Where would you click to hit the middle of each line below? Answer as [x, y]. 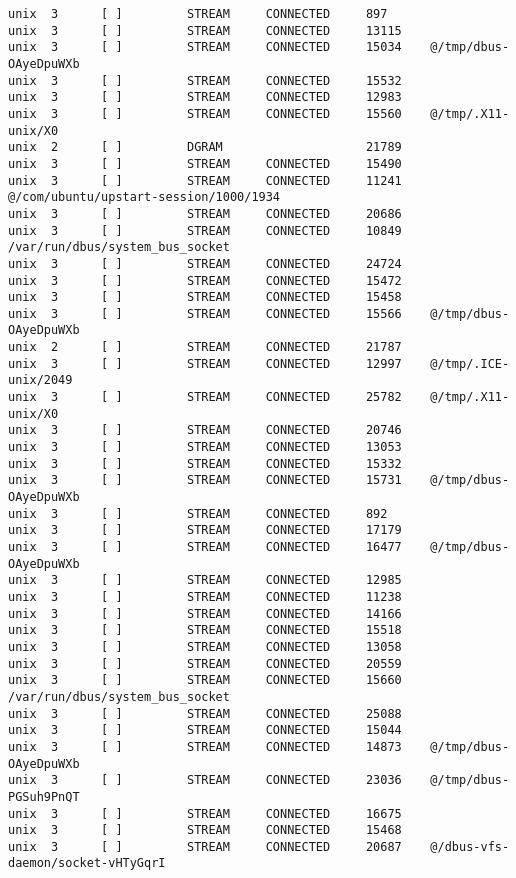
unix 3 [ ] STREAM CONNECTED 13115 [205, 30]
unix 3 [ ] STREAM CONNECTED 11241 [205, 180]
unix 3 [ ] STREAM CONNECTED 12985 [205, 580]
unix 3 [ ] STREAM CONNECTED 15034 [205, 47]
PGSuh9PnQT [44, 796]
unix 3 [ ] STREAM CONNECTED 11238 [205, 596]
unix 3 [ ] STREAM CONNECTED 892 [198, 513]
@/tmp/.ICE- [470, 363]
